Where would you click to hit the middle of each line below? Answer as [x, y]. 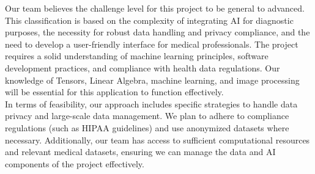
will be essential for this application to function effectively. [114, 92]
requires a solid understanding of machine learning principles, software [137, 56]
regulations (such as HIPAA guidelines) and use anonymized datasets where [147, 127]
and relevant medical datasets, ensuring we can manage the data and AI [140, 152]
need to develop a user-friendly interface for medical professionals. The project [152, 44]
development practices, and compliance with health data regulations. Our [143, 67]
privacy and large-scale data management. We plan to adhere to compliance [147, 116]
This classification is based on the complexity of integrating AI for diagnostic [149, 20]
